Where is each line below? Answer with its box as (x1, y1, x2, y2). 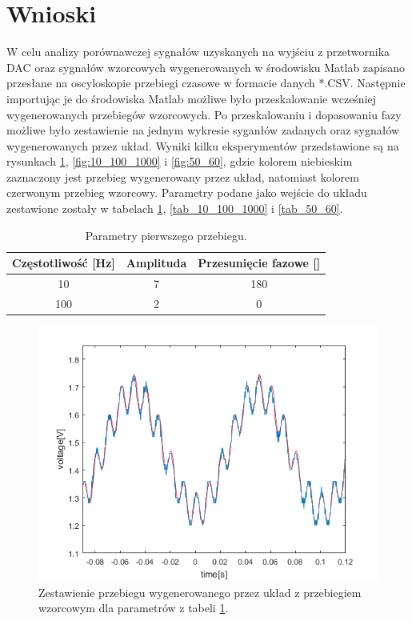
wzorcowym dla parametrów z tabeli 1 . (38, 599, 229, 616)
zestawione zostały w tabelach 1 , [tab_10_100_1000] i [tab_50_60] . (6, 200, 343, 217)
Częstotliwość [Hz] (12, 254, 115, 271)
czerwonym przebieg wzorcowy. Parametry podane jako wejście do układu (6, 184, 367, 201)
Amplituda (126, 254, 187, 271)
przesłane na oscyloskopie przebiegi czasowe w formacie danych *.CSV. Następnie (6, 74, 406, 91)
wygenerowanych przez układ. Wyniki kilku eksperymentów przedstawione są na (6, 137, 399, 154)
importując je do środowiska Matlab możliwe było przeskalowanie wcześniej (6, 90, 377, 106)
